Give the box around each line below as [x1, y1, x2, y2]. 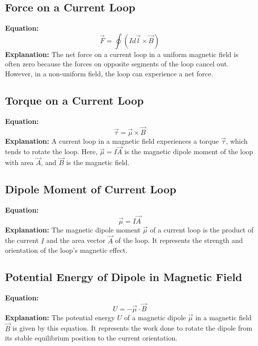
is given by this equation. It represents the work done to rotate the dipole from [12, 323, 253, 333]
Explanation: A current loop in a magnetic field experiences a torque [5, 135, 219, 146]
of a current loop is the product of [150, 224, 254, 234]
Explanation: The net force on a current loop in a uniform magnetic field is [5, 49, 239, 59]
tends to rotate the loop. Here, [5, 146, 98, 157]
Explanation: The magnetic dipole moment [5, 224, 141, 234]
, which [226, 135, 248, 146]
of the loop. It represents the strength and [115, 235, 243, 245]
